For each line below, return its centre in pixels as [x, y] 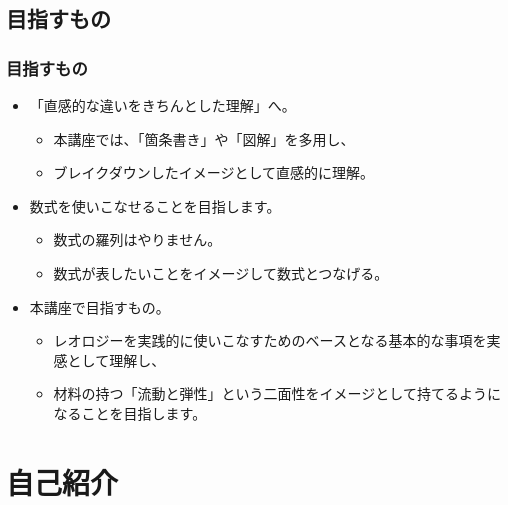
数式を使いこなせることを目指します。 [155, 205]
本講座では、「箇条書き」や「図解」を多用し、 [204, 138]
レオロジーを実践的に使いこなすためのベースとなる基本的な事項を [270, 340]
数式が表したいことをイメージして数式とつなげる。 [221, 272]
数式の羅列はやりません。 [137, 239]
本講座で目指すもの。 [99, 306]
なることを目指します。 [130, 412]
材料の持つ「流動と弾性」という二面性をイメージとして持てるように [277, 393]
